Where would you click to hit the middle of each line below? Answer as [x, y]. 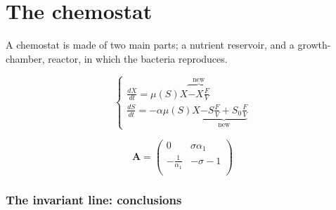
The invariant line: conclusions [94, 199]
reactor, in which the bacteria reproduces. [138, 58]
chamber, [25, 58]
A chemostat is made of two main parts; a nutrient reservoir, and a [150, 45]
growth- [314, 45]
